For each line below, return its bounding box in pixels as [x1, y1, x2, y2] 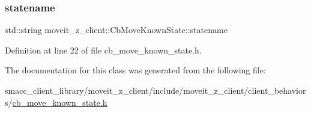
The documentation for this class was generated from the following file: [5, 64, 266, 76]
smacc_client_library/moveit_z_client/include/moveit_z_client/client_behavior [5, 84, 306, 96]
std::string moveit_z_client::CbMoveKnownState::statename [5, 23, 228, 36]
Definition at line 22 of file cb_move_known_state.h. [5, 43, 202, 56]
